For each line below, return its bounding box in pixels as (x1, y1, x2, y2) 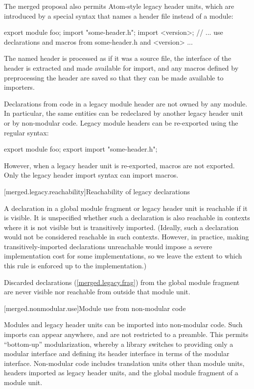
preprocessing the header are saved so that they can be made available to (4, 72, 224, 82)
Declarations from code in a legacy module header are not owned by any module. (4, 98, 248, 108)
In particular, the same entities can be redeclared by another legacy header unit (4, 108, 243, 118)
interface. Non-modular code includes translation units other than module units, (4, 358, 245, 368)
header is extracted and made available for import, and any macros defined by (4, 62, 239, 73)
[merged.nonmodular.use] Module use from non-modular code (4, 303, 186, 313)
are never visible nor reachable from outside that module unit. (4, 286, 190, 297)
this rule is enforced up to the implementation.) (4, 260, 147, 271)
